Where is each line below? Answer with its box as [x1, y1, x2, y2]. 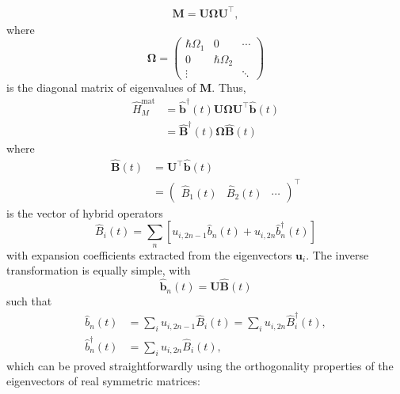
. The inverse [306, 246, 369, 263]
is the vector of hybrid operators [6, 204, 163, 221]
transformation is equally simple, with [6, 262, 191, 278]
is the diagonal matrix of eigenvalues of [6, 79, 196, 96]
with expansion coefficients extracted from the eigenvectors [6, 246, 292, 263]
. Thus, [211, 79, 246, 96]
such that [6, 293, 52, 309]
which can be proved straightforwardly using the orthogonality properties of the [6, 357, 394, 373]
